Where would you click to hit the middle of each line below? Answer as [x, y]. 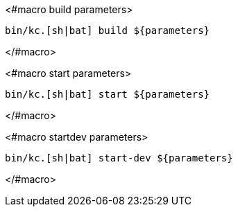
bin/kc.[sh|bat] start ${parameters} [108, 94]
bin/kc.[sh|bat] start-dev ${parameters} [119, 158]
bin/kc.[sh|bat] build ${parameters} [108, 30]
